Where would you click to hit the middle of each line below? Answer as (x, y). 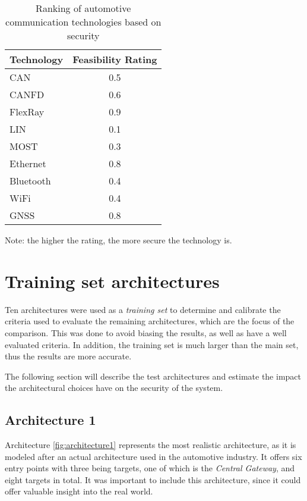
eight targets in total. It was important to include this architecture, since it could (153, 479)
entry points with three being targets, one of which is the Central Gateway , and (150, 468)
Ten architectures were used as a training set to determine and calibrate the (143, 309)
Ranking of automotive (83, 8)
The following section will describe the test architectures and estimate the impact (153, 376)
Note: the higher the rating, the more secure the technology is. (118, 240)
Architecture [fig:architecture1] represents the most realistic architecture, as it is (151, 445)
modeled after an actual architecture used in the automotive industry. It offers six (153, 456)
